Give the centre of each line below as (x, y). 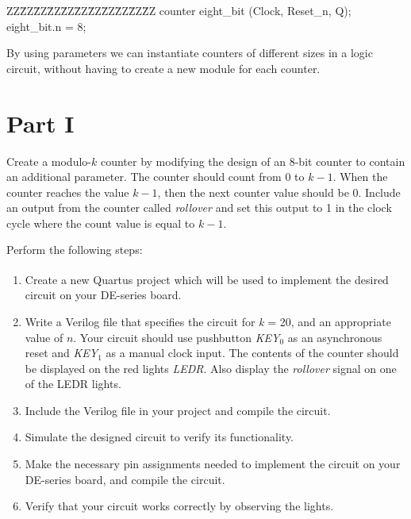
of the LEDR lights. (73, 384)
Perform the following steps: (75, 250)
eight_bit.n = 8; (46, 26)
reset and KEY (61, 353)
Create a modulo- (49, 161)
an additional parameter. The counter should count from (144, 177)
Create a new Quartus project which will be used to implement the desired (207, 279)
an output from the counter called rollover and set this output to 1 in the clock (199, 208)
